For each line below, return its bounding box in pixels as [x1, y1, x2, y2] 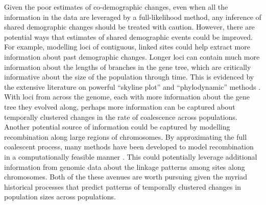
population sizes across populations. [4, 191, 116, 202]
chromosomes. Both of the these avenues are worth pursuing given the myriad [4, 171, 247, 182]
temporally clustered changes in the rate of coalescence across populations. [4, 111, 237, 122]
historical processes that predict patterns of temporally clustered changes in [4, 181, 241, 192]
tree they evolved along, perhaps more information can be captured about [4, 101, 235, 112]
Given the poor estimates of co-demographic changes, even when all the [4, 2, 228, 12]
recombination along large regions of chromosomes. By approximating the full [4, 131, 247, 142]
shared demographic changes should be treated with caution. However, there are [4, 21, 255, 32]
